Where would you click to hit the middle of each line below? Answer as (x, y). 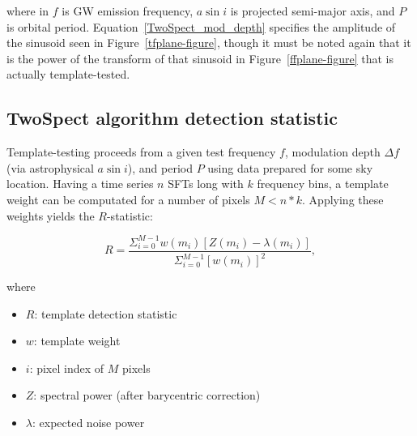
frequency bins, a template (323, 184)
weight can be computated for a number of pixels (128, 199)
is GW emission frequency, (128, 11)
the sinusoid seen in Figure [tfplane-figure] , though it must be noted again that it (209, 43)
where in (28, 11)
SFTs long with (206, 184)
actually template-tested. (68, 74)
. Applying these (343, 199)
